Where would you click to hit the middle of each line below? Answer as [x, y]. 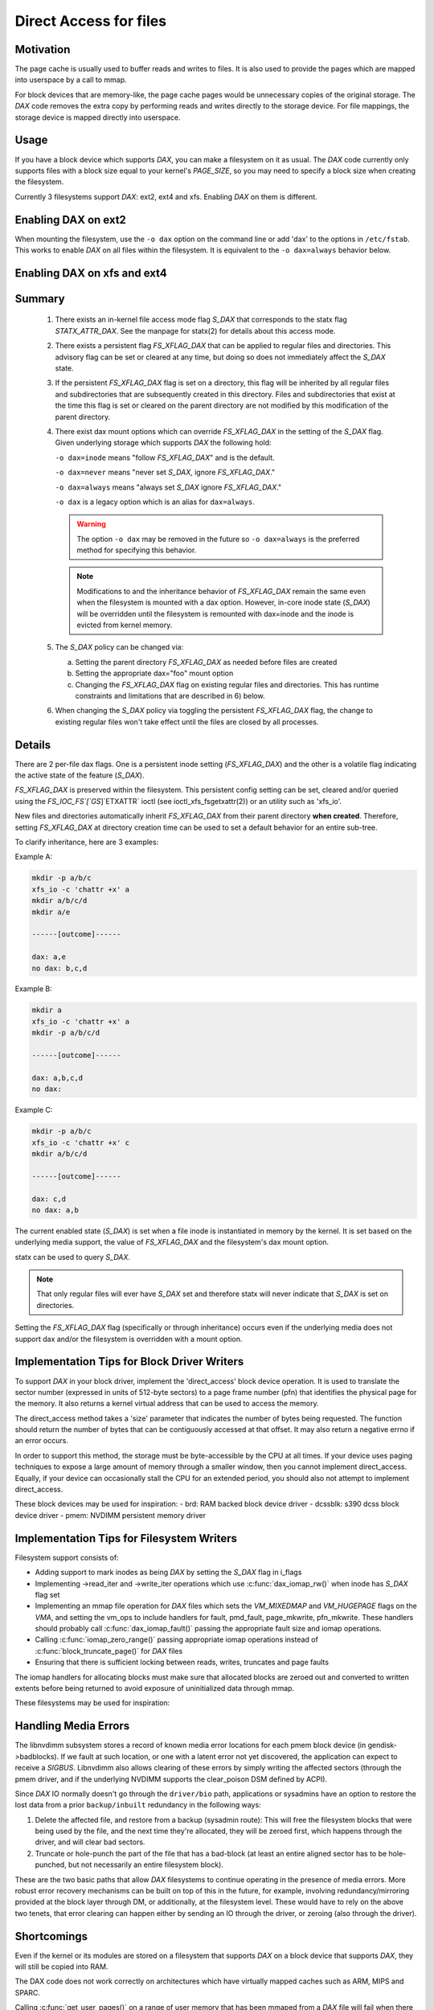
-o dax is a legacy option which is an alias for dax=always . [155, 502]
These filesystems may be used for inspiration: [92, 1703]
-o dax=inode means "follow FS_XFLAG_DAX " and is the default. [165, 457]
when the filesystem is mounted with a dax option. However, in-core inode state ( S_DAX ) [224, 602]
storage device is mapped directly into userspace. [98, 117]
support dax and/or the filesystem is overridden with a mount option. [129, 1339]
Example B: [33, 989]
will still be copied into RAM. [61, 1967]
